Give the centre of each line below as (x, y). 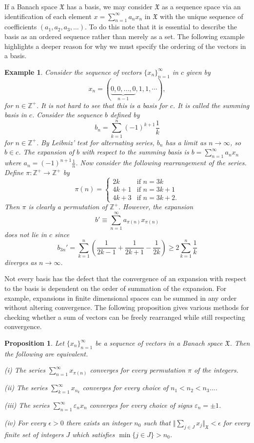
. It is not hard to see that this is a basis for (102, 105)
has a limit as (186, 142)
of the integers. (216, 370)
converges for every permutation (137, 370)
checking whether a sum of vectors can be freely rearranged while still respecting (125, 317)
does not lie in (26, 234)
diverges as (21, 262)
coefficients (21, 27)
